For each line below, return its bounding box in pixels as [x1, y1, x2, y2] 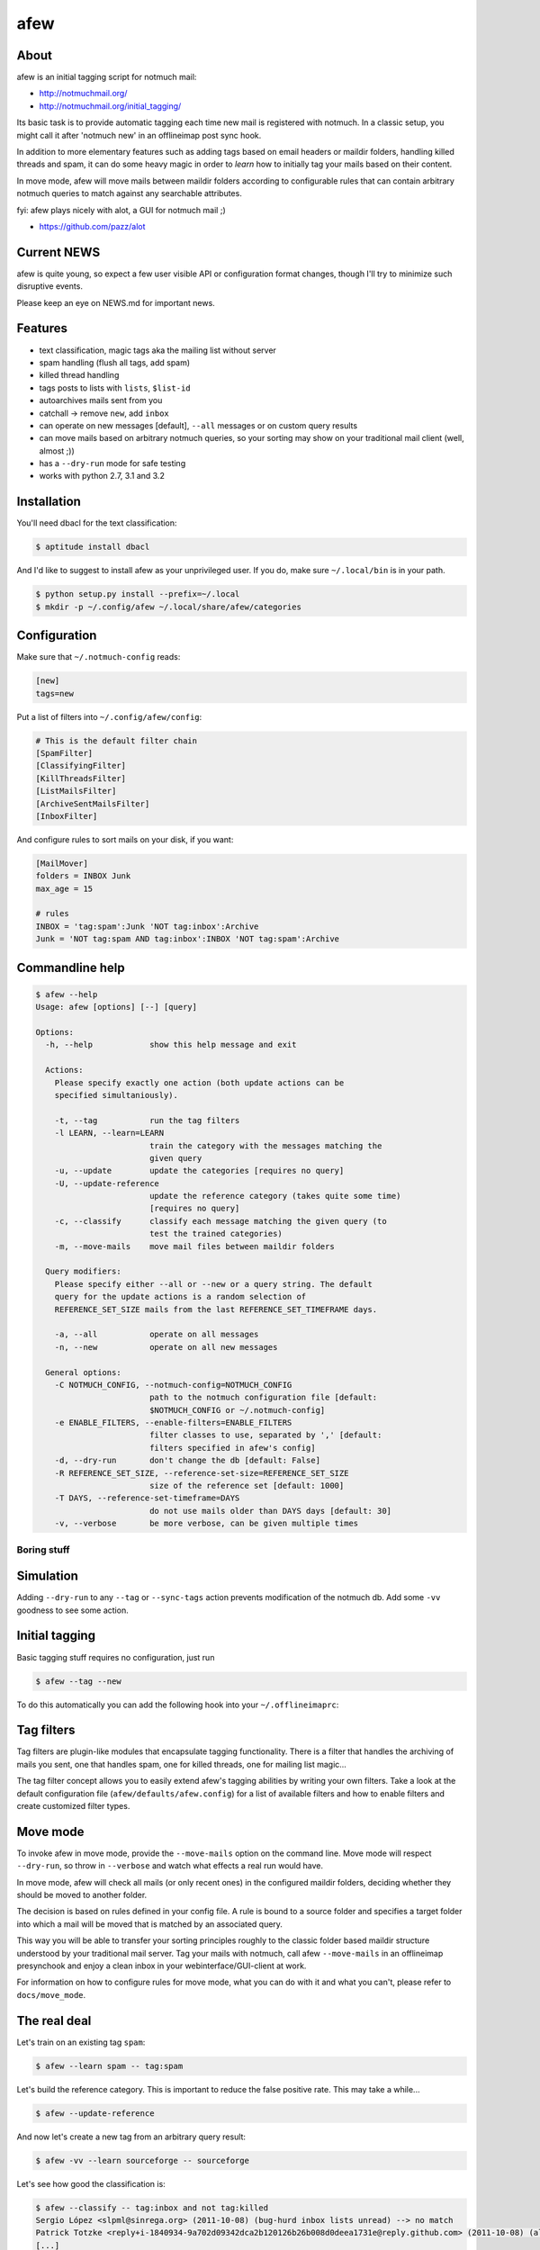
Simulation [16, 1569, 78, 1584]
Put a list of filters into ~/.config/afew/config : [16, 711, 202, 722]
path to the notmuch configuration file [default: [148, 1392, 378, 1403]
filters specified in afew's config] [148, 1443, 316, 1453]
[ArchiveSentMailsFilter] [35, 798, 150, 809]
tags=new [35, 688, 75, 698]
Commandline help [16, 959, 125, 976]
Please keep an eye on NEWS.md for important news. [16, 297, 215, 308]
